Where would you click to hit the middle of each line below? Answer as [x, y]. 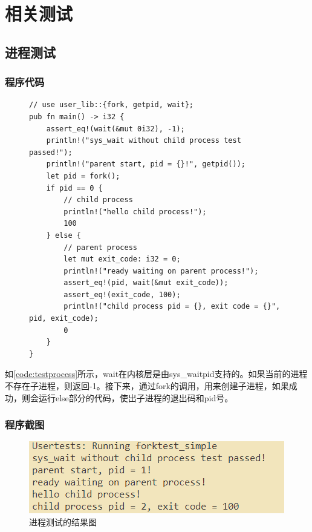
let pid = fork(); [83, 176]
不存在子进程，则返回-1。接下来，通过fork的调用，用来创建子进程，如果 [147, 386]
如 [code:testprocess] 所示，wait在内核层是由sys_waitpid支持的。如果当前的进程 [156, 374]
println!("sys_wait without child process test [144, 141]
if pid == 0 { [74, 188]
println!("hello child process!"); [135, 212]
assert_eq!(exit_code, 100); [122, 294]
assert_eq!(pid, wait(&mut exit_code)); [146, 283]
